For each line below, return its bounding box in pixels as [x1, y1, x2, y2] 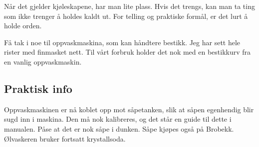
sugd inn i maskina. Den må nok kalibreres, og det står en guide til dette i [4, 114, 232, 124]
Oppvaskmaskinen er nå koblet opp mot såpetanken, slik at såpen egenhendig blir [4, 104, 254, 114]
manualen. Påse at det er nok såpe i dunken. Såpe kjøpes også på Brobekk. [4, 123, 234, 134]
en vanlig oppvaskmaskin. [4, 56, 82, 67]
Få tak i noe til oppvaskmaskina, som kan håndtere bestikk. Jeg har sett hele [4, 37, 241, 47]
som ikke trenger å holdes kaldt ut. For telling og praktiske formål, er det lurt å [4, 10, 248, 21]
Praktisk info [4, 80, 72, 96]
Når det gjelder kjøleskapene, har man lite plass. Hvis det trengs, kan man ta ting [4, 1, 255, 11]
